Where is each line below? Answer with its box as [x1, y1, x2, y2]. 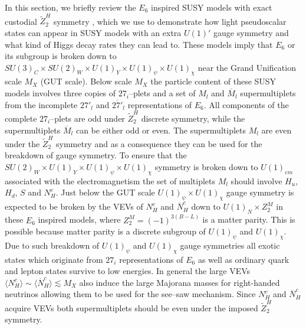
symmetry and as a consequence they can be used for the [55, 137, 262, 149]
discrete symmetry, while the [141, 112, 245, 124]
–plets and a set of [129, 87, 196, 99]
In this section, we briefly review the [5, 1, 136, 13]
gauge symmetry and [213, 26, 289, 38]
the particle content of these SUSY [150, 75, 277, 87]
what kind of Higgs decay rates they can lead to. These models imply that [5, 38, 273, 50]
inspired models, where [38, 213, 121, 226]
